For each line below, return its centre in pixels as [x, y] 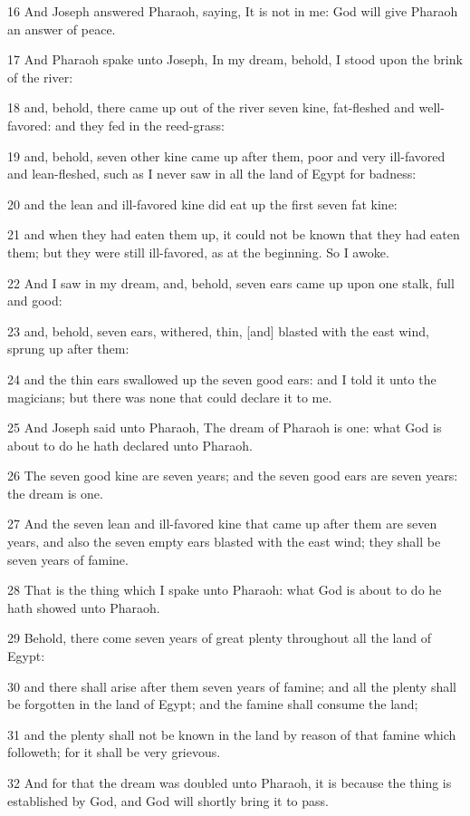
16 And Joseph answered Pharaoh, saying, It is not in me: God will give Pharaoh [233, 11]
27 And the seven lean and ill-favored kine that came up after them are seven [222, 524]
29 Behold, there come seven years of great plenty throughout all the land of [219, 638]
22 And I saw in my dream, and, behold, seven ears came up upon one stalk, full [231, 282]
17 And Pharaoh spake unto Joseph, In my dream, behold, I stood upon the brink [235, 59]
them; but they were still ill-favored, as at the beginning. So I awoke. [198, 252]
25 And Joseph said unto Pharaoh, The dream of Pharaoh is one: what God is [225, 427]
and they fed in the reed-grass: [139, 125]
